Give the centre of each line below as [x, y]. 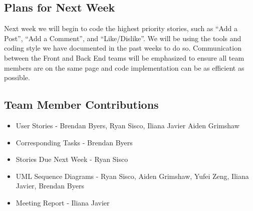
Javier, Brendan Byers [50, 186]
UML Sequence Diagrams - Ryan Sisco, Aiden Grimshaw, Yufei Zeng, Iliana [132, 176]
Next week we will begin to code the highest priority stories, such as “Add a [121, 28]
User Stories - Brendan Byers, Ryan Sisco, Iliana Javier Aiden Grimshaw [128, 125]
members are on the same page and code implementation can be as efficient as [124, 67]
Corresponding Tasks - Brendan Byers [74, 142]
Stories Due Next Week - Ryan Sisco [72, 159]
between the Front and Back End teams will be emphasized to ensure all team [124, 57]
